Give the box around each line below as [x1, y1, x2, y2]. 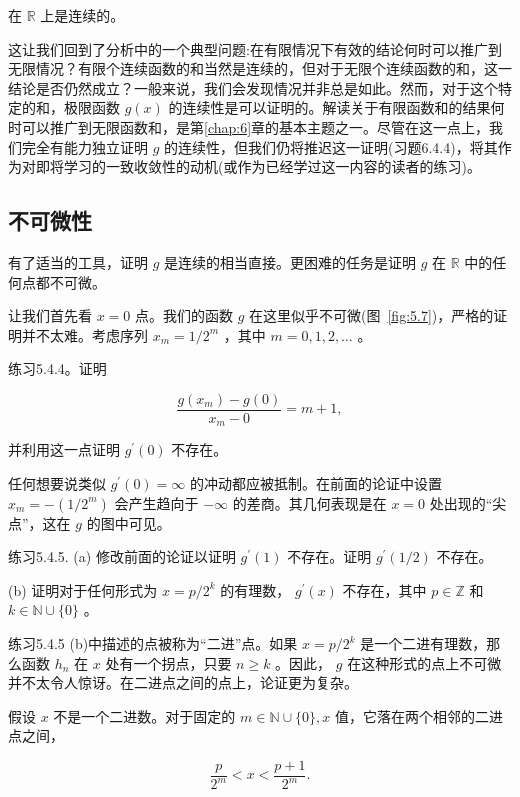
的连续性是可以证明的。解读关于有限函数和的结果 [168, 97, 491, 118]
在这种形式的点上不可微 [347, 652, 502, 673]
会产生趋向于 [114, 492, 199, 513]
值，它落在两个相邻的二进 [334, 705, 503, 726]
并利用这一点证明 [8, 439, 120, 460]
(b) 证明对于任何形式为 [8, 579, 158, 600]
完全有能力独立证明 [21, 136, 148, 157]
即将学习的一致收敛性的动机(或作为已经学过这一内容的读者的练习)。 [35, 156, 481, 177]
